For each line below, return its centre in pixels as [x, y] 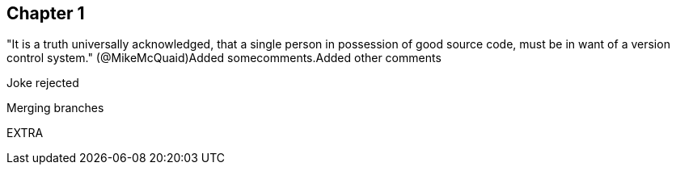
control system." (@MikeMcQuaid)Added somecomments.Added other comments [224, 58]
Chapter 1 [46, 13]
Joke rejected [43, 83]
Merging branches [55, 108]
